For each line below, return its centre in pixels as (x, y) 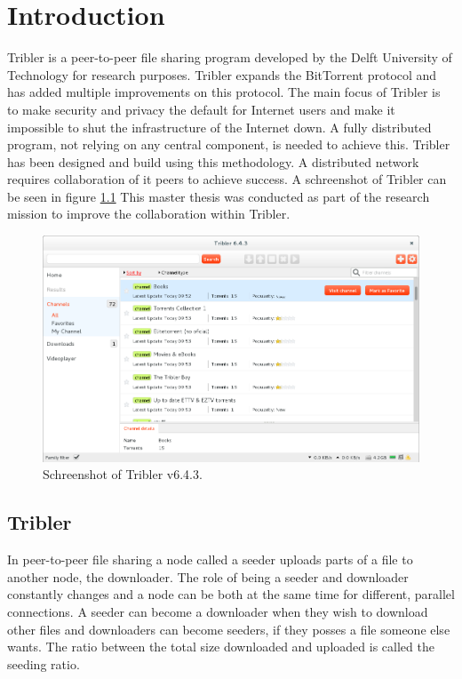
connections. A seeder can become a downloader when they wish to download (218, 612)
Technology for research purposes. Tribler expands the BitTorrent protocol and (222, 74)
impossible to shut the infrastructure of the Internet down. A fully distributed (219, 127)
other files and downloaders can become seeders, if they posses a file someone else (229, 629)
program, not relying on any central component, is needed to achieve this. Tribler (229, 144)
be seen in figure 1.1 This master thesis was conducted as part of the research (219, 196)
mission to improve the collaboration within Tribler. (149, 214)
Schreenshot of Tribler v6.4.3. (123, 474)
